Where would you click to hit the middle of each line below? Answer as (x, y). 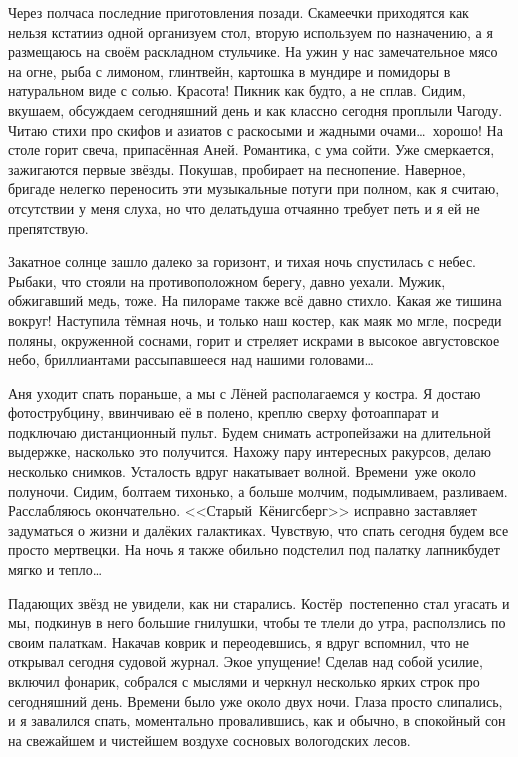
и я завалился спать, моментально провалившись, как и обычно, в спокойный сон (257, 720)
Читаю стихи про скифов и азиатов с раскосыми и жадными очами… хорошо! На (255, 129)
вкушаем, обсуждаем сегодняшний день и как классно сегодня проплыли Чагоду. (255, 109)
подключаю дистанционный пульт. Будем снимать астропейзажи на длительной (249, 431)
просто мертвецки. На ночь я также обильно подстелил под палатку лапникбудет (254, 549)
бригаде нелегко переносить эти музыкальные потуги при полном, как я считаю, (254, 188)
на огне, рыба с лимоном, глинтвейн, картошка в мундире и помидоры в (229, 70)
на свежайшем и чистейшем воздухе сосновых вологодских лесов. (209, 739)
